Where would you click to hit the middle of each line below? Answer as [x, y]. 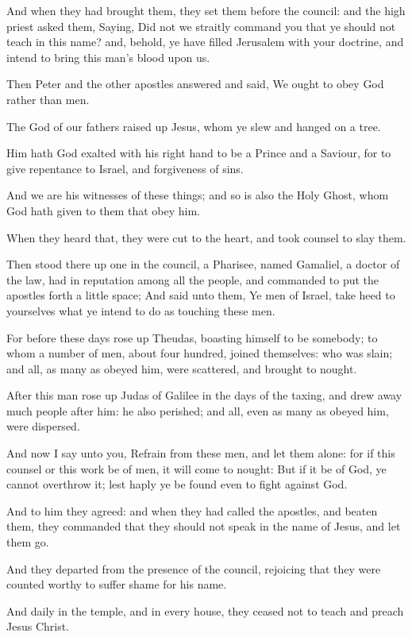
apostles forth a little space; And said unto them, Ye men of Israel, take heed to [201, 295]
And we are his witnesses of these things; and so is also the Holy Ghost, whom [198, 195]
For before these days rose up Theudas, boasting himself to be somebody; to [192, 337]
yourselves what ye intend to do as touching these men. [141, 310]
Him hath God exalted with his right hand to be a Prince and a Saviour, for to [199, 153]
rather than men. [48, 99]
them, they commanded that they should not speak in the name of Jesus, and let [204, 526]
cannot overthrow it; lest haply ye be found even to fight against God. [177, 484]
